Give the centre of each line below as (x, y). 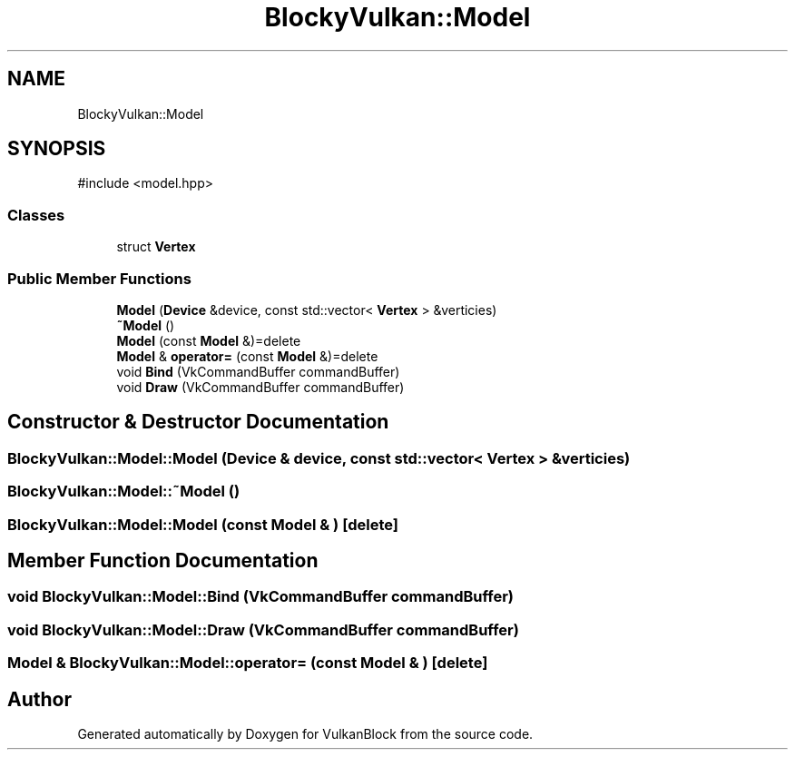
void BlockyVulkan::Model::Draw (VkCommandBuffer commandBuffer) (263, 629)
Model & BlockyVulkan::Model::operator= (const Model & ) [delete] (248, 663)
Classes (36, 215)
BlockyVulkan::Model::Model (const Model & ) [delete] (203, 524)
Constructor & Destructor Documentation (198, 422)
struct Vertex (156, 247)
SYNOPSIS (57, 149)
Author (39, 699)
